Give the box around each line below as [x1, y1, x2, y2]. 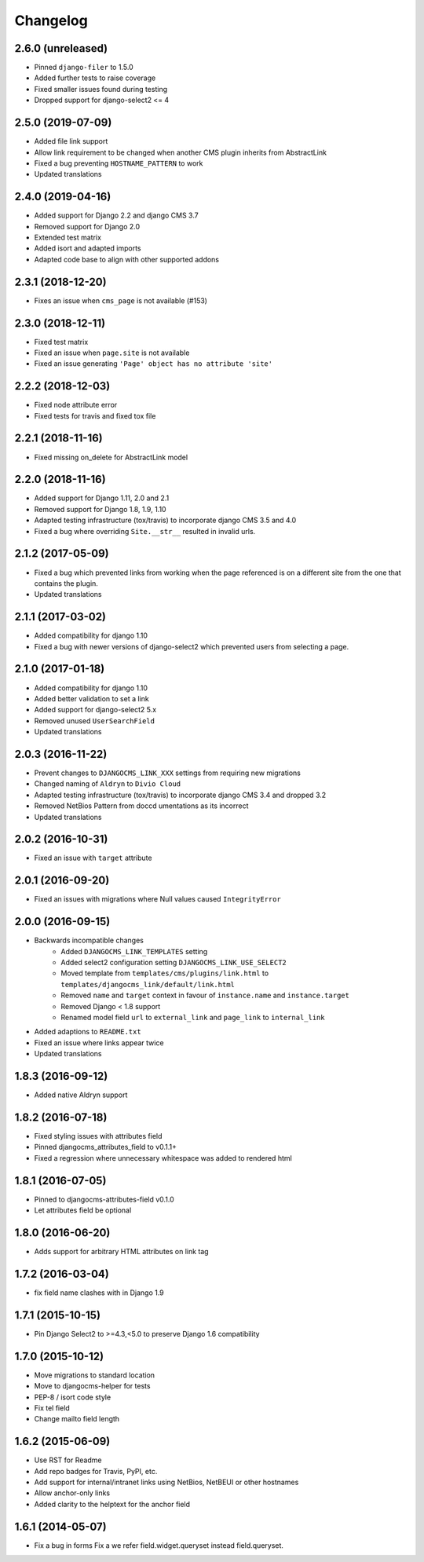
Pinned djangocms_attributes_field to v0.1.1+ [34, 1143, 177, 1152]
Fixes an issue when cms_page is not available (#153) [34, 295, 208, 305]
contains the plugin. [34, 578, 98, 588]
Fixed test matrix [34, 337, 89, 346]
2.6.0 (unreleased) [14, 42, 108, 55]
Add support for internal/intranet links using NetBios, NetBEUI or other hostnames [34, 1477, 299, 1487]
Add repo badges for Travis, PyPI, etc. [34, 1466, 158, 1476]
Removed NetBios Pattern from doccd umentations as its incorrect [34, 801, 249, 810]
